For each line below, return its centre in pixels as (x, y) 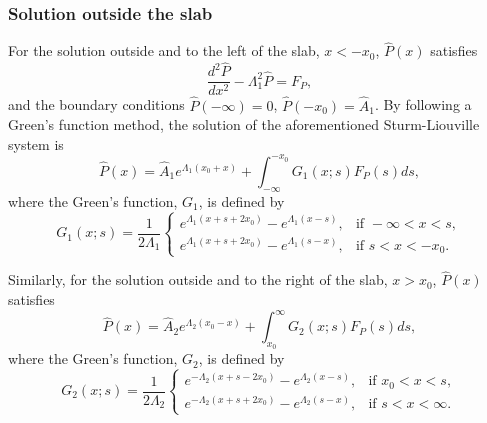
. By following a (423, 104)
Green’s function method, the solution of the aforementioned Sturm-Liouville (244, 124)
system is (36, 143)
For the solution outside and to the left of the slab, (164, 50)
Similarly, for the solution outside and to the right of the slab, (198, 279)
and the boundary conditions (96, 104)
